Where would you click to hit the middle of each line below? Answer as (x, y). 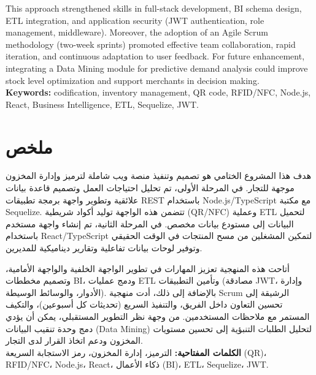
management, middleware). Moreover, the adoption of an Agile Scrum (137, 32)
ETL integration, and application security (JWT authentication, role (135, 20)
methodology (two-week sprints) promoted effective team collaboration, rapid (151, 44)
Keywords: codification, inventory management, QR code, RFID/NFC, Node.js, (158, 92)
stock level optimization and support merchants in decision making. (133, 80)
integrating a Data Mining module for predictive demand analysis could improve (157, 68)
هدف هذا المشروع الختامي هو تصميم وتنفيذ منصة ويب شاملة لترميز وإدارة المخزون (159, 176)
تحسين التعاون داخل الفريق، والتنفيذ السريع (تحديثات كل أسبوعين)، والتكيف (144, 304)
